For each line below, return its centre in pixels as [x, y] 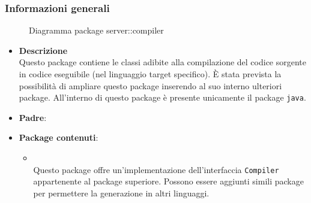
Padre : [33, 117]
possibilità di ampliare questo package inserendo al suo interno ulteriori [150, 85]
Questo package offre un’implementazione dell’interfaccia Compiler [156, 169]
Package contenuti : [59, 137]
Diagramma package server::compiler [96, 30]
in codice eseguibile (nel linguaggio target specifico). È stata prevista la [150, 74]
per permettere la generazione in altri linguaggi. [121, 193]
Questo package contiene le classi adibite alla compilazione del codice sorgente [163, 62]
